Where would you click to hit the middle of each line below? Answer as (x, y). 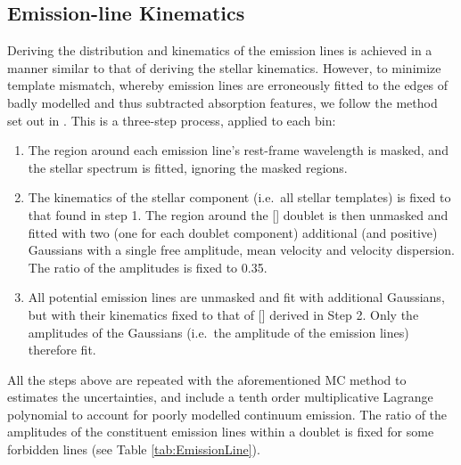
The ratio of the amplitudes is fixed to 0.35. (148, 267)
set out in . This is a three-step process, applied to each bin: (172, 120)
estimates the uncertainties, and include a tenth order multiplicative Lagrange (220, 397)
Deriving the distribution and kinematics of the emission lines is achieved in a (220, 50)
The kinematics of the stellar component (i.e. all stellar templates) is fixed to (239, 197)
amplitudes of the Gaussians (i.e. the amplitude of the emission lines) (218, 332)
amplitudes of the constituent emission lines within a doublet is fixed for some (221, 432)
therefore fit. (62, 350)
